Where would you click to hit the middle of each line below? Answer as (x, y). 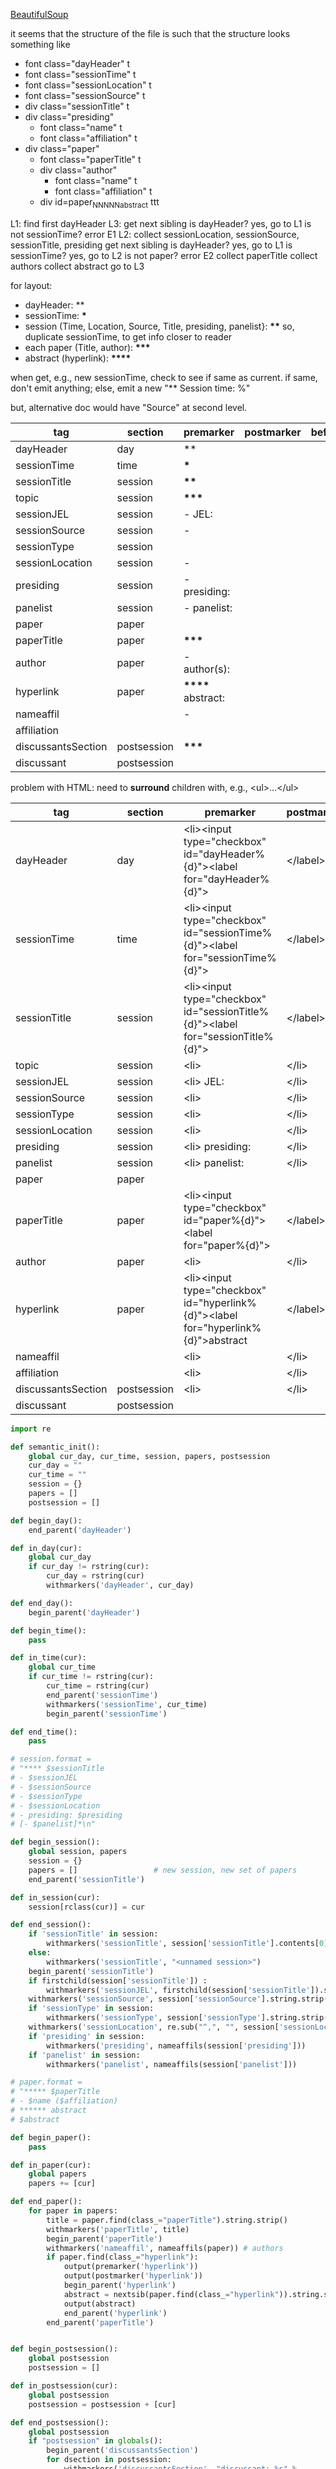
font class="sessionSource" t (85, 95)
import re (31, 1429)
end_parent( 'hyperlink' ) (115, 2313)
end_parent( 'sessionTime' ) (102, 1695)
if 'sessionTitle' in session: (93, 1934)
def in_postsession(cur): (64, 2386)
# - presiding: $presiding (66, 1815)
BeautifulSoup (39, 14)
